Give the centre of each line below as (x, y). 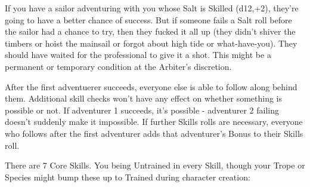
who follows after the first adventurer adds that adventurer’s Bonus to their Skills (154, 133)
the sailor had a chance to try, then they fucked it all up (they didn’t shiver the (150, 31)
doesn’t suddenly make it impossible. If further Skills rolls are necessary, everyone (154, 122)
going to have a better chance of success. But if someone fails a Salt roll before (148, 19)
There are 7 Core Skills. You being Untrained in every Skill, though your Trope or (155, 165)
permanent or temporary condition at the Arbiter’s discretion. (118, 66)
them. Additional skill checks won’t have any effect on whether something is (144, 98)
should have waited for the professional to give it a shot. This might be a (138, 55)
